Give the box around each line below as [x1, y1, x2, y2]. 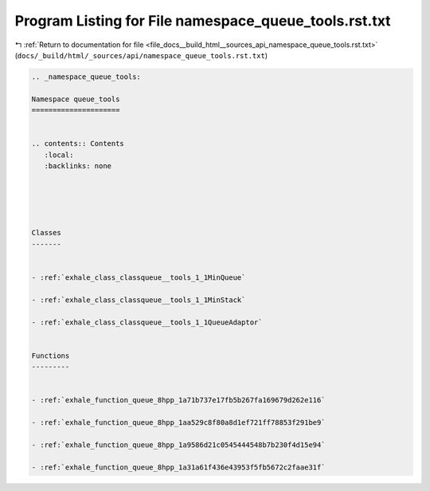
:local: [44, 150, 74, 159]
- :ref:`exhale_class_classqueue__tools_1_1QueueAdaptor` [31, 317, 263, 327]
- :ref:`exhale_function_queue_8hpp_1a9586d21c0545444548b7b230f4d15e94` [31, 440, 326, 450]
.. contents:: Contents [31, 139, 125, 148]
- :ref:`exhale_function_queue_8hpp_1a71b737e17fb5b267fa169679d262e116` [31, 395, 326, 405]
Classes [31, 228, 61, 238]
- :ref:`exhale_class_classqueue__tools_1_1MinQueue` [31, 273, 246, 282]
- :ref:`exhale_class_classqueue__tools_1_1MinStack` [31, 295, 246, 304]
